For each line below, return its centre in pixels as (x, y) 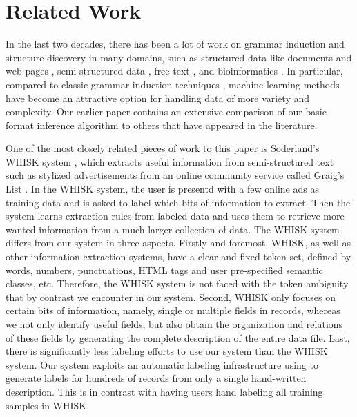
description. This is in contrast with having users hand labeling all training (164, 391)
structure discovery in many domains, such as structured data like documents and (179, 57)
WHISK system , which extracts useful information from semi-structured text (170, 161)
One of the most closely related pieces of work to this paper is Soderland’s (163, 148)
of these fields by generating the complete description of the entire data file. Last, (178, 337)
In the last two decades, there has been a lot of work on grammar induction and (175, 44)
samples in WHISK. (48, 405)
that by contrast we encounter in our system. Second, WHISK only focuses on (171, 297)
